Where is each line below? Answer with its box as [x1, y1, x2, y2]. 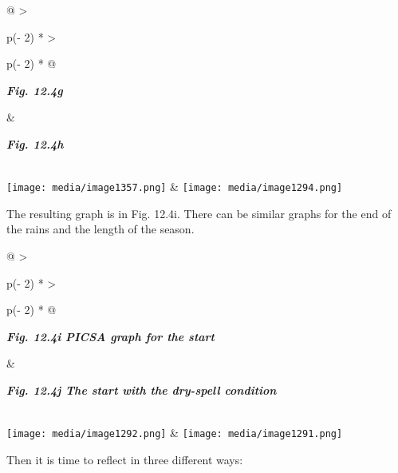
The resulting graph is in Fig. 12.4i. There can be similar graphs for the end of [6, 205, 392, 221]
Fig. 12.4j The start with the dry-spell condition [6, 381, 277, 398]
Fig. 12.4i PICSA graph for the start [6, 328, 215, 344]
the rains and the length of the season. [6, 221, 195, 237]
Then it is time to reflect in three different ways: [6, 451, 243, 467]
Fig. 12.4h [6, 135, 64, 152]
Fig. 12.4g [6, 81, 63, 98]
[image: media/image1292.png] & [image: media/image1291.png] [6, 424, 343, 441]
